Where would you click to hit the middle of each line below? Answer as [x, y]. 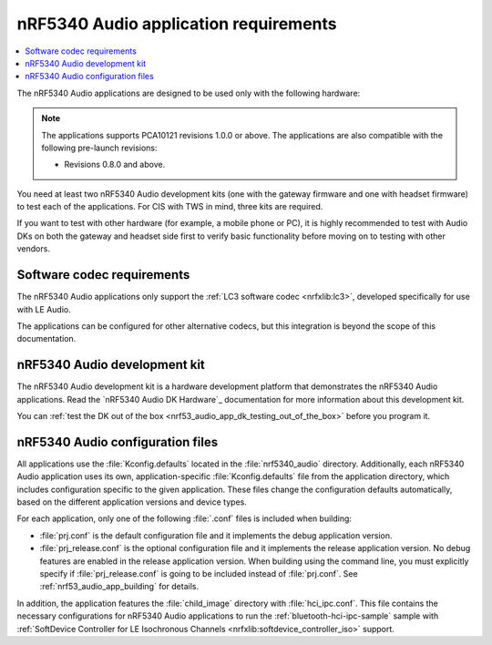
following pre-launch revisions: [100, 148]
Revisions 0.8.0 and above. [115, 165]
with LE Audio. [44, 309]
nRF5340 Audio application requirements [177, 24]
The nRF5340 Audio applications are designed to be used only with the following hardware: [189, 93]
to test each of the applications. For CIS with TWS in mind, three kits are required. [170, 207]
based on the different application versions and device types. [132, 502]
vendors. [33, 249]
